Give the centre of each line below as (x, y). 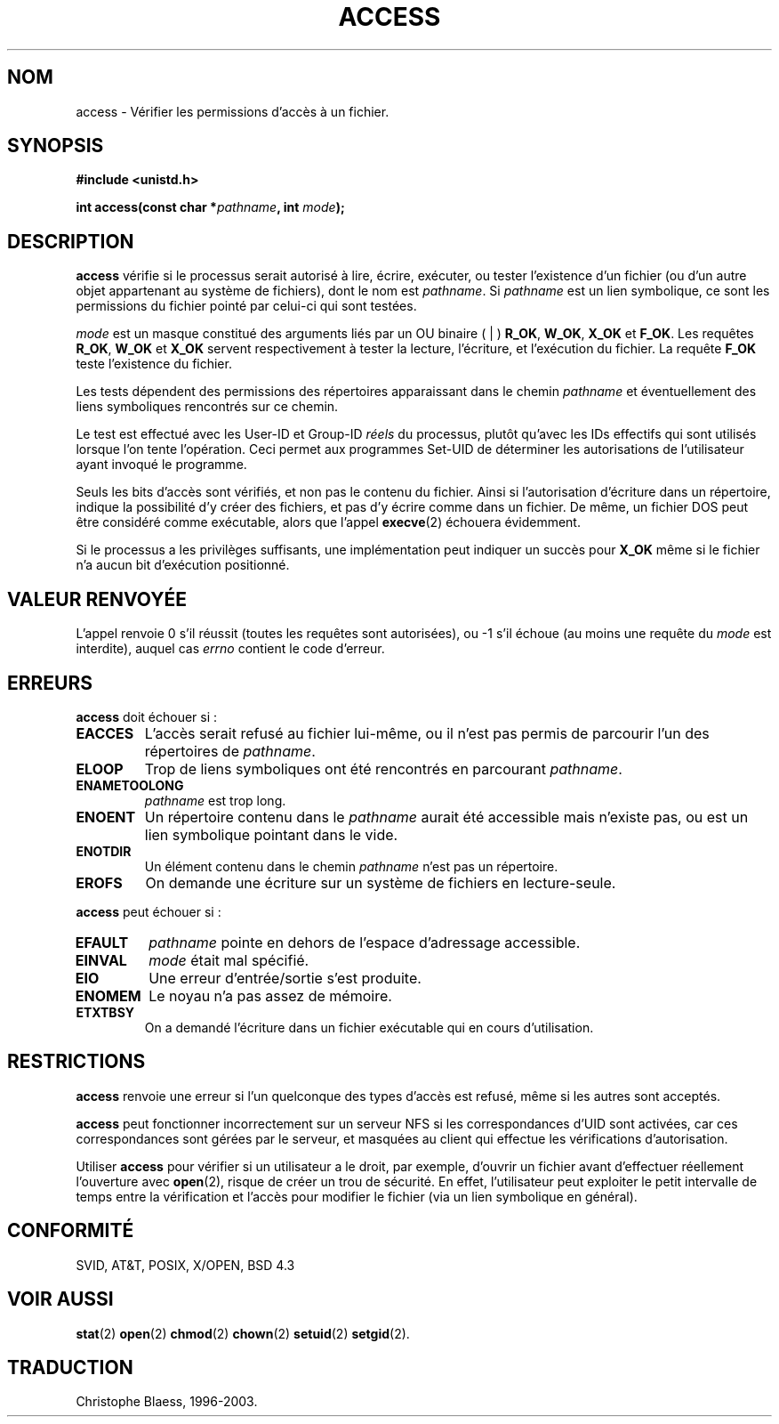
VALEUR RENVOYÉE (97, 599)
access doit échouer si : (147, 716)
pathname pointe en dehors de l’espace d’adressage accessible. (365, 942)
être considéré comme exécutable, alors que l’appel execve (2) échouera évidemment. (328, 522)
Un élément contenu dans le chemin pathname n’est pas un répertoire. (351, 866)
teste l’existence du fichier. (154, 364)
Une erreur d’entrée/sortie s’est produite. (285, 978)
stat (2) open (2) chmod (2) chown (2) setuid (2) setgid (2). (243, 1333)
